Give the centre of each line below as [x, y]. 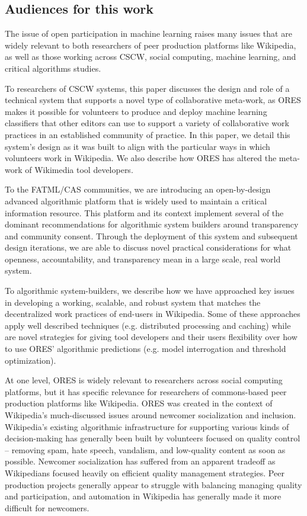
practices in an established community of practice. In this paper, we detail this [148, 134]
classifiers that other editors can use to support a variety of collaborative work [147, 123]
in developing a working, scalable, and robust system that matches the [133, 302]
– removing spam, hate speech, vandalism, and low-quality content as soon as [145, 449]
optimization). [31, 360]
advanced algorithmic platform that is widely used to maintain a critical [136, 201]
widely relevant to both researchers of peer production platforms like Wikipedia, [151, 45]
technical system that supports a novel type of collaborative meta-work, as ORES [153, 100]
